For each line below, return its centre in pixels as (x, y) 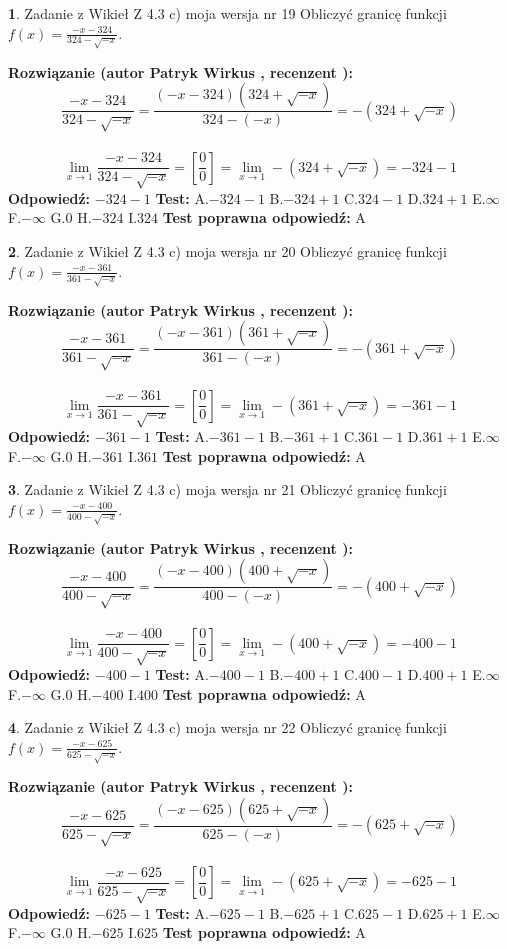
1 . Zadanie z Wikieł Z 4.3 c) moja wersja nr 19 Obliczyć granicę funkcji (227, 13)
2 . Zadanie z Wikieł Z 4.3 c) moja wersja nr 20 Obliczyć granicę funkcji (227, 251)
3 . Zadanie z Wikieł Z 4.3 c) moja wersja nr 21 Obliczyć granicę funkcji (227, 489)
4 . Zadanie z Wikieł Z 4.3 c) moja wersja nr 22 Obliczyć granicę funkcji (227, 727)
